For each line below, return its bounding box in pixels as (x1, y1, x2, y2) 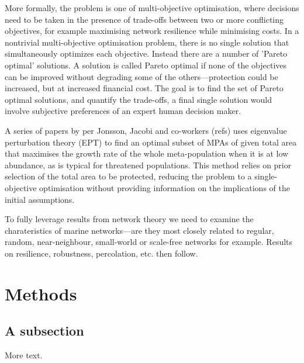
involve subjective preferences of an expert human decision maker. (5, 105, 241, 117)
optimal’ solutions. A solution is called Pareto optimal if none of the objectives (5, 58, 287, 71)
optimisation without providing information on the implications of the (39, 181, 290, 193)
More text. (5, 349, 43, 361)
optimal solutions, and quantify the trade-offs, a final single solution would (5, 93, 272, 105)
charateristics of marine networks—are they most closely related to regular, (5, 224, 274, 236)
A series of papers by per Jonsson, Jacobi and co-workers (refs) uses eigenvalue (5, 124, 287, 136)
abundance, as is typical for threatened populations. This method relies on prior (5, 158, 292, 171)
